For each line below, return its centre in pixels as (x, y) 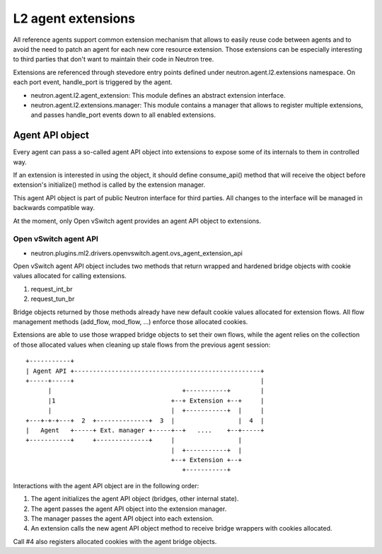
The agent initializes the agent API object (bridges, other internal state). (135, 499)
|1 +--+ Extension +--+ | (156, 400)
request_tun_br (53, 299)
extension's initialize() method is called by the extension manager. (109, 185)
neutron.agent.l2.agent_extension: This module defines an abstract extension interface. (158, 95)
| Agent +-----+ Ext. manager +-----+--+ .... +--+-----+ (145, 430)
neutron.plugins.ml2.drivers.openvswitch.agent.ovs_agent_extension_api (137, 253)
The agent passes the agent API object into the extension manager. (129, 509)
